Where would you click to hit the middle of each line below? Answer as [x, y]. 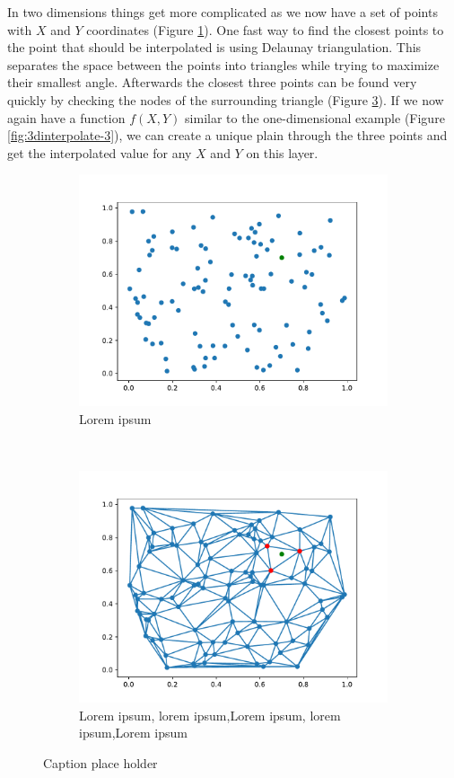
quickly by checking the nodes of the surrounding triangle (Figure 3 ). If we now [226, 99]
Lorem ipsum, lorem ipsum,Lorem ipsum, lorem [210, 715]
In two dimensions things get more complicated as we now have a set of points [223, 12]
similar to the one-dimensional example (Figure [315, 117]
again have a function [66, 117]
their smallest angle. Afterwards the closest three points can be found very [212, 82]
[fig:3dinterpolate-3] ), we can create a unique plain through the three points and [227, 135]
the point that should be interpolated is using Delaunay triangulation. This [214, 47]
